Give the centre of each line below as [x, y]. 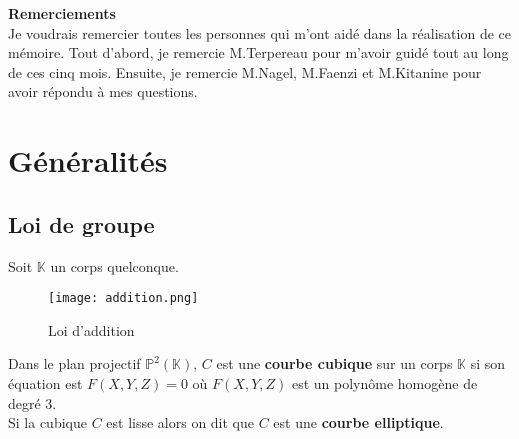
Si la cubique [47, 422]
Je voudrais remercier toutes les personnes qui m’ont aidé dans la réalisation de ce [259, 32]
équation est [45, 382]
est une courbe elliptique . [358, 422]
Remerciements [62, 13]
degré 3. [32, 402]
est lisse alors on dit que [180, 422]
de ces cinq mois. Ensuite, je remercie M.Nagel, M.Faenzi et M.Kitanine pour [245, 71]
